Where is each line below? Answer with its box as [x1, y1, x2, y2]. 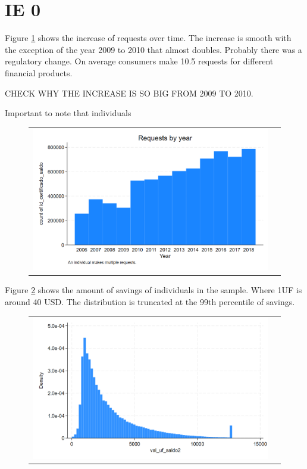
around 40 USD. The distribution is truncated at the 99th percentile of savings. [5, 295, 295, 308]
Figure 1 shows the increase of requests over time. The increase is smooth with [5, 32, 292, 44]
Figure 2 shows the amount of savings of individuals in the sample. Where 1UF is [5, 283, 302, 296]
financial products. [5, 66, 73, 79]
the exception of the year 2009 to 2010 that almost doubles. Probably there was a [5, 43, 302, 55]
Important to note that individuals [5, 107, 131, 119]
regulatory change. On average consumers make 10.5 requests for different [5, 55, 274, 67]
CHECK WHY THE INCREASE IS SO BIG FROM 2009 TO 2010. [5, 86, 253, 99]
